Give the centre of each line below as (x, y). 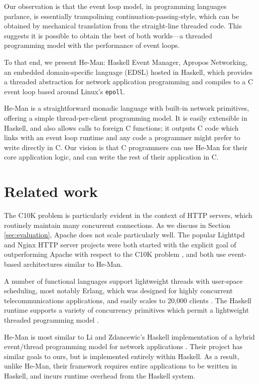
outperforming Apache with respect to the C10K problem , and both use (115, 254)
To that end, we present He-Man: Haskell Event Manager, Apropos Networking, (126, 62)
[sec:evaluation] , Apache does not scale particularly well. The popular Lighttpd (125, 235)
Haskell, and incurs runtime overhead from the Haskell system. (100, 376)
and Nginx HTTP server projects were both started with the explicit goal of (120, 244)
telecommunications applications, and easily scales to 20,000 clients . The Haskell (128, 300)
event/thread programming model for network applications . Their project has (123, 346)
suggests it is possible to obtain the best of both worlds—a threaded (108, 35)
